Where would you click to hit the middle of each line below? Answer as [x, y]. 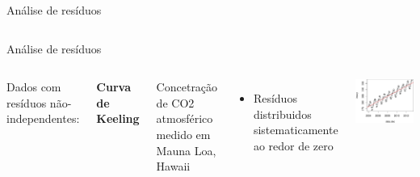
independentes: [43, 118]
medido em [183, 134]
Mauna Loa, [186, 150]
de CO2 [175, 102]
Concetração [187, 87]
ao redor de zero [293, 145]
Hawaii [173, 166]
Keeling [118, 118]
